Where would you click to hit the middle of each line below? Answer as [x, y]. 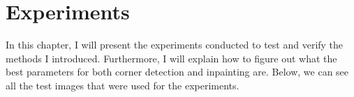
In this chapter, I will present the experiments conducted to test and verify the [175, 45]
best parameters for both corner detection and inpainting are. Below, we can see [177, 72]
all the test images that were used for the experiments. [123, 85]
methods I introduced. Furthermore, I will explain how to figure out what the [171, 58]
